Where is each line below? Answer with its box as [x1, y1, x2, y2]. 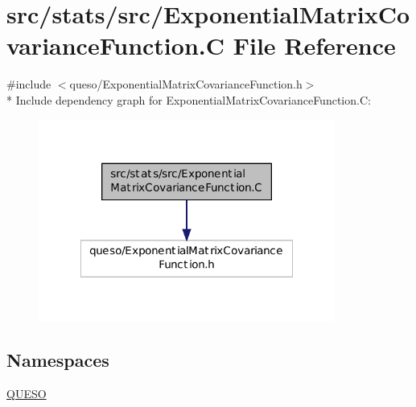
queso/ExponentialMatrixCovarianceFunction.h [69, 76, 303, 92]
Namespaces [6, 347, 109, 372]
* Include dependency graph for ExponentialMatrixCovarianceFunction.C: [6, 91, 371, 108]
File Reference [233, 29, 396, 62]
